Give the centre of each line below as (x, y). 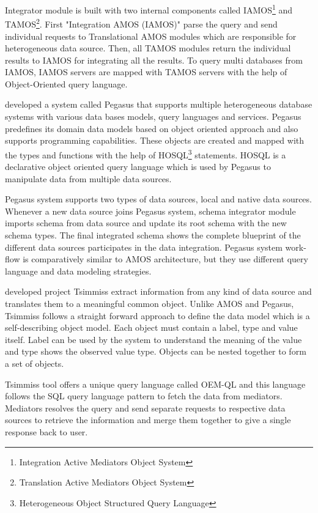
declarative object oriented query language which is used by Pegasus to (138, 167)
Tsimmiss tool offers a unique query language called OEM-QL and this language (155, 384)
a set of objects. (35, 363)
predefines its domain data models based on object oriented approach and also (152, 128)
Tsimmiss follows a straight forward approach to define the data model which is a (157, 315)
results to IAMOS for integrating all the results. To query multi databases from (154, 60)
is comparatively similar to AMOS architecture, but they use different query (165, 259)
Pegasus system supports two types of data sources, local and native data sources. (158, 199)
